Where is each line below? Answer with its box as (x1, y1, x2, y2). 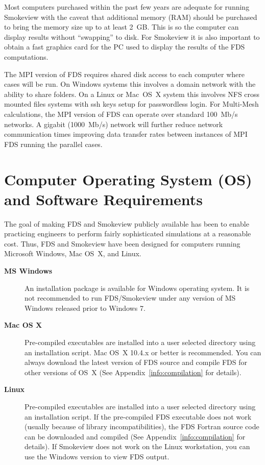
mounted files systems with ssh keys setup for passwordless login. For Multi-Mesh (4, 99, 259, 109)
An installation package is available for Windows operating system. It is (25, 282, 250, 293)
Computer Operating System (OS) (4, 168, 252, 189)
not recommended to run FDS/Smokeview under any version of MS (25, 292, 236, 303)
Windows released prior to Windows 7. (25, 302, 146, 313)
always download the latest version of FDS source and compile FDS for (25, 357, 247, 368)
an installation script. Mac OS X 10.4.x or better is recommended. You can (25, 347, 261, 357)
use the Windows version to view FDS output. (25, 451, 170, 461)
